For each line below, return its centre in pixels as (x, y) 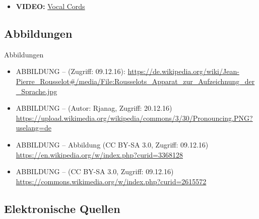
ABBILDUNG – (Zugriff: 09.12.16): (71, 71)
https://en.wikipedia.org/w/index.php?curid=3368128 (99, 154)
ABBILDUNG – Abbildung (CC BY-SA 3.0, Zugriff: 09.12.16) (112, 144)
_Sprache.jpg (37, 91)
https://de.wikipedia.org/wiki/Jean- (183, 71)
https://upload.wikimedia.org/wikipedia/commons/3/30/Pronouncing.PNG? (134, 118)
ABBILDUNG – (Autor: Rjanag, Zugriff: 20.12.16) (94, 108)
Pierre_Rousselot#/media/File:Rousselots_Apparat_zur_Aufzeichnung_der (135, 81)
